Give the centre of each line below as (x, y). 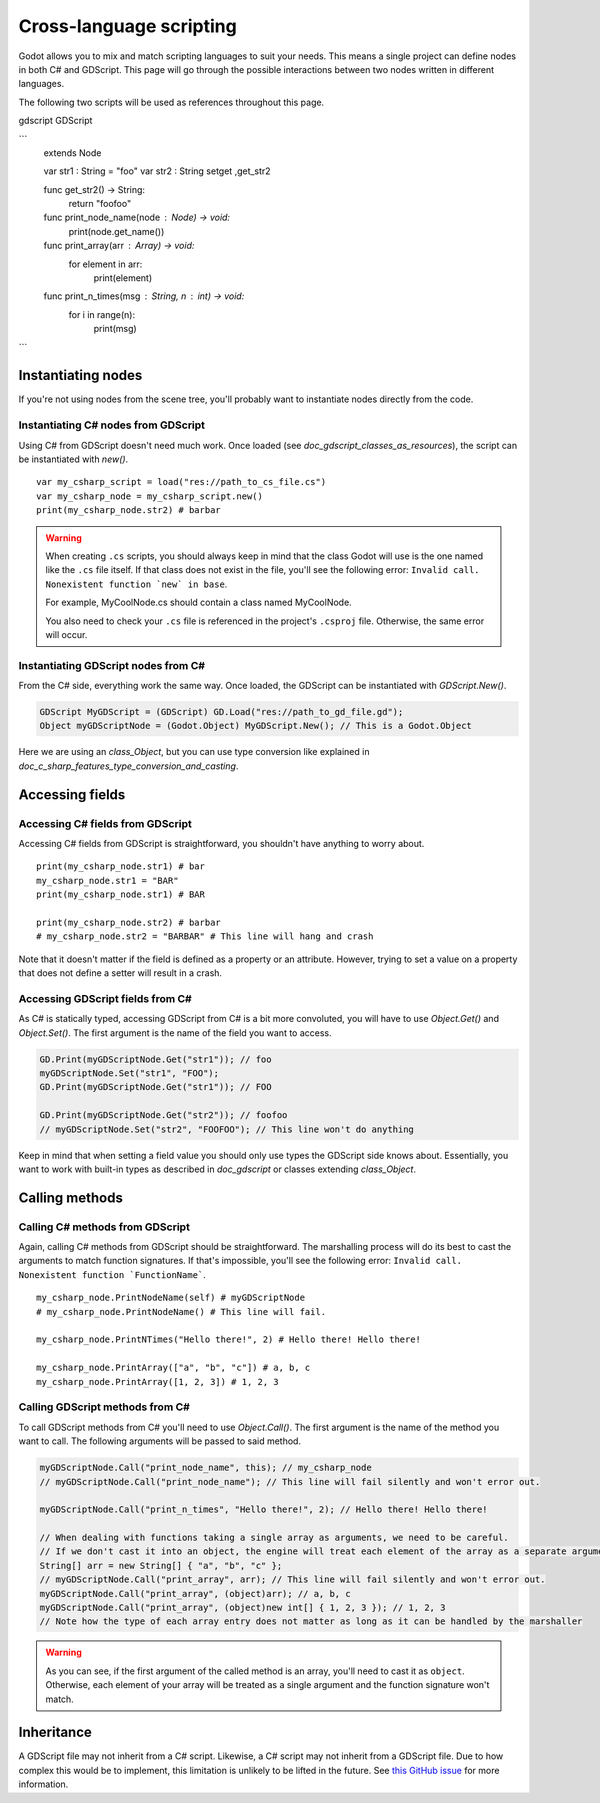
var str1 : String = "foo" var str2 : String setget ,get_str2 (157, 171)
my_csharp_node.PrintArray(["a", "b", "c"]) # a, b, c (173, 1368)
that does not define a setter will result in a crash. (120, 973)
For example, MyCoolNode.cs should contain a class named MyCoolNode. (198, 602)
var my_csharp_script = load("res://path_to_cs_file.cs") (181, 482)
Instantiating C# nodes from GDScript (111, 425)
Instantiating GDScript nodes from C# (111, 665)
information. (43, 1784)
